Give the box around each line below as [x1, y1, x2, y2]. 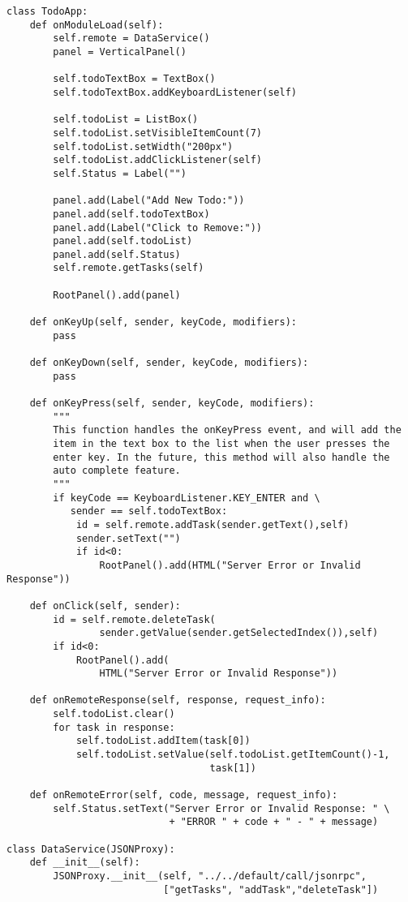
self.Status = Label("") [53, 167, 187, 179]
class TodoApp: [6, 6, 88, 17]
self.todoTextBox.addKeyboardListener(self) [53, 86, 297, 98]
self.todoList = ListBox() [53, 114, 199, 126]
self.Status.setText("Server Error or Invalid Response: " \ [53, 802, 390, 814]
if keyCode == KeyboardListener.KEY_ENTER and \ [53, 492, 320, 504]
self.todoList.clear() [53, 708, 175, 720]
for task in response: [53, 721, 175, 733]
